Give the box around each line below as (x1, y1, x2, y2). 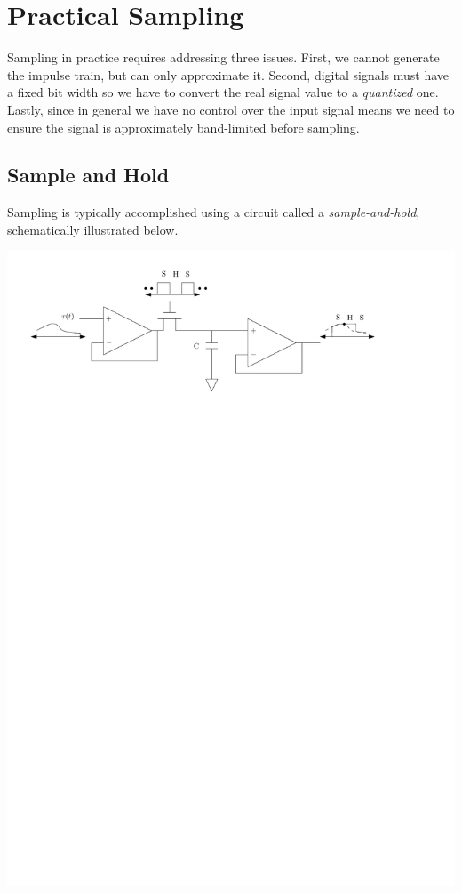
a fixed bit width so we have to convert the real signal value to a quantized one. (7, 83, 439, 101)
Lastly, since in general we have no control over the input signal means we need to (7, 100, 455, 118)
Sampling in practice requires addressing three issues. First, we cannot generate (7, 48, 440, 67)
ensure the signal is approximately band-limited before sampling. (7, 117, 360, 136)
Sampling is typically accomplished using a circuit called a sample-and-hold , (7, 203, 420, 221)
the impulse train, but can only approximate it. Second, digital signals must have (7, 65, 450, 84)
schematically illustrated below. (7, 220, 179, 238)
